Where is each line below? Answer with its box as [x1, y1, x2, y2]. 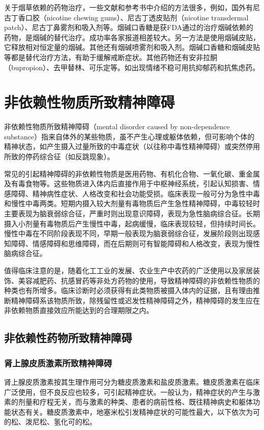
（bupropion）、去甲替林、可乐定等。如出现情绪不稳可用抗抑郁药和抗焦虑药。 [4, 62, 260, 72]
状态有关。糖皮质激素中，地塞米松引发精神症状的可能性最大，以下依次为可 [11, 406, 260, 417]
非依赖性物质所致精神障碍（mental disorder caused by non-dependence [4, 121, 230, 132]
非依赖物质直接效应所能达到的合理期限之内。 [4, 305, 153, 316]
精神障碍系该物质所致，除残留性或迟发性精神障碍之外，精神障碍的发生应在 [11, 295, 260, 305]
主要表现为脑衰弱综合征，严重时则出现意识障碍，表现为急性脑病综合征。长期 [4, 208, 260, 219]
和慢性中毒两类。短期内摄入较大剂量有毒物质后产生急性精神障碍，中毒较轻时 [4, 198, 260, 209]
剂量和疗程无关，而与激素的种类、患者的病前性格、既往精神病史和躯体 [18, 396, 253, 407]
